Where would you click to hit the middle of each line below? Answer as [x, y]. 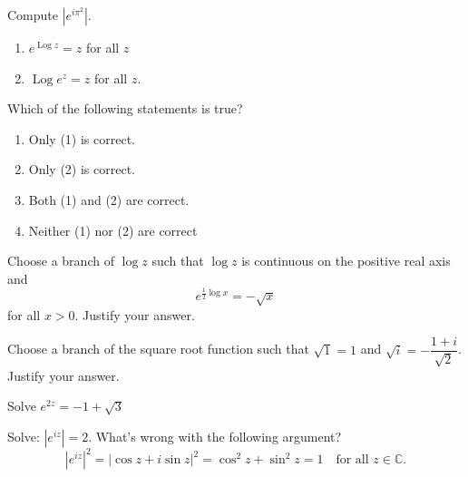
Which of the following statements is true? [125, 108]
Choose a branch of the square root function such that [158, 349]
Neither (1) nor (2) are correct [113, 230]
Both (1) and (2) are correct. [109, 199]
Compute [33, 15]
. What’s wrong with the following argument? [215, 436]
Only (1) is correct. [82, 138]
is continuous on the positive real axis [346, 261]
